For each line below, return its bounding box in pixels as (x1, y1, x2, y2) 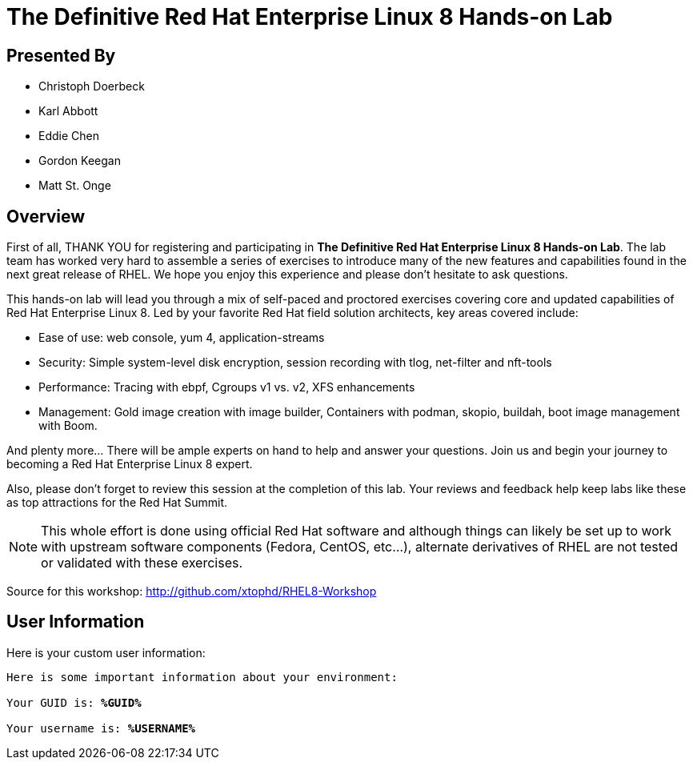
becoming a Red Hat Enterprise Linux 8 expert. (6, 457, 253, 471)
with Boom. (38, 419, 98, 433)
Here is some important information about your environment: (6, 670, 398, 684)
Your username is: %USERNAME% (6, 721, 196, 735)
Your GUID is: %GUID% (6, 696, 142, 709)
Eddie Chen (38, 129, 99, 143)
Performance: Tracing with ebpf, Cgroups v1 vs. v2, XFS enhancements (38, 380, 415, 395)
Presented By (6, 45, 116, 66)
